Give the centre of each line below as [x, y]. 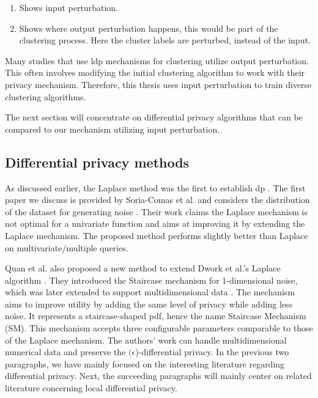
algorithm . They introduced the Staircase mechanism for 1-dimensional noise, [151, 280]
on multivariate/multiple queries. [67, 247]
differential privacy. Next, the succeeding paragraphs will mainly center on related [158, 376]
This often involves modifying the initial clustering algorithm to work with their [155, 72]
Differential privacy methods [97, 162]
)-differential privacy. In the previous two [212, 352]
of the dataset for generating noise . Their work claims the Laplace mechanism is [156, 211]
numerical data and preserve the [65, 352]
